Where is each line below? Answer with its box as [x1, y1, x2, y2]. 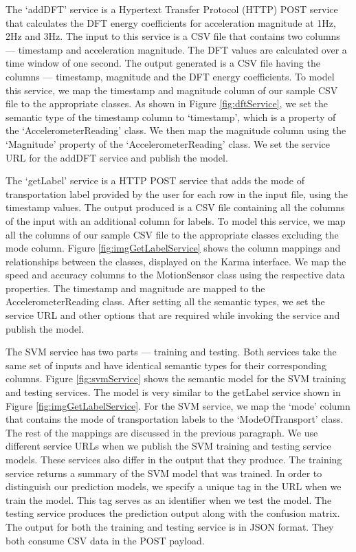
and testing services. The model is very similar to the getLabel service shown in [5, 385, 341, 399]
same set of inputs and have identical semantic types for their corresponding [5, 357, 326, 372]
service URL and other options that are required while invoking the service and [5, 308, 340, 322]
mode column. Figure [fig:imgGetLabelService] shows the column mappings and [5, 241, 341, 255]
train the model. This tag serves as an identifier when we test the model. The [5, 492, 332, 507]
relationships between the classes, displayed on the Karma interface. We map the [5, 254, 346, 268]
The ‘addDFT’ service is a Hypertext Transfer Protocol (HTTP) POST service [5, 2, 338, 16]
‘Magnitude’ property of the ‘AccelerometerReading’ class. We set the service [5, 136, 330, 151]
